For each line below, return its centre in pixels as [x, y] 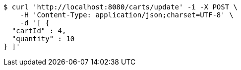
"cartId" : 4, [39, 31]
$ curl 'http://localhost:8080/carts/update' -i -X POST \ [121, 7]
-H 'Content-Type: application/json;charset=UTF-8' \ [127, 15]
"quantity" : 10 [43, 39]
